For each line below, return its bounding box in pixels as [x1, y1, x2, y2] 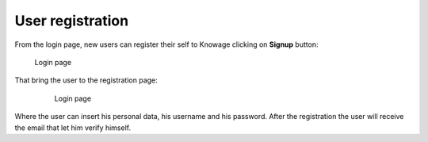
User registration [14, 12, 129, 29]
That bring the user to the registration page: [14, 75, 158, 85]
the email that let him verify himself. [14, 123, 131, 132]
